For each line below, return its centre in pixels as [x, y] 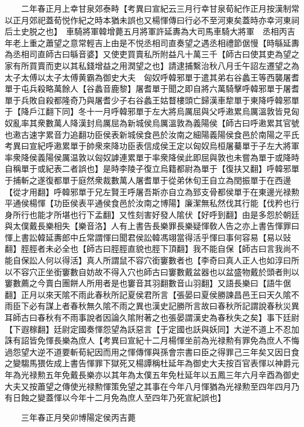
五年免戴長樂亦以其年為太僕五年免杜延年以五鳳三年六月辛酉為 [164, 374]
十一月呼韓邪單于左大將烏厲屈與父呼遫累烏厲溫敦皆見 [189, 111]
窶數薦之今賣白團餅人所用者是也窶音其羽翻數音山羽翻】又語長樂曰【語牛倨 [148, 283]
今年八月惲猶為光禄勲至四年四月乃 [234, 386]
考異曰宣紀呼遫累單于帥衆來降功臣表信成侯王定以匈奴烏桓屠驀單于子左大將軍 [152, 146]
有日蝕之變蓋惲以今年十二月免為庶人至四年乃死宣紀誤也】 [115, 398]
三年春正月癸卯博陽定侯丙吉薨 [78, 417]
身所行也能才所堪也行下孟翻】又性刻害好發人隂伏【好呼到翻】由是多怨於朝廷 [152, 214]
